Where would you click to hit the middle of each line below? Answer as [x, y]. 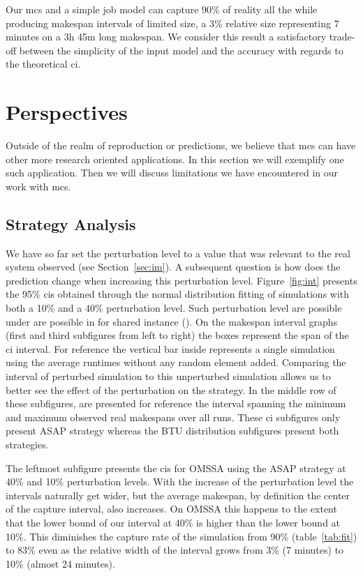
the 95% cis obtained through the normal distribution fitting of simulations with [178, 294]
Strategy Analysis [71, 223]
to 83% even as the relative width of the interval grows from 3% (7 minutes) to [175, 550]
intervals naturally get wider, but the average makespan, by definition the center [178, 495]
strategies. [27, 444]
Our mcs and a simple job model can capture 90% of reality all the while [162, 9]
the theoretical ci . [43, 64]
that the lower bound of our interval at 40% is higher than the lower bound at [173, 522]
